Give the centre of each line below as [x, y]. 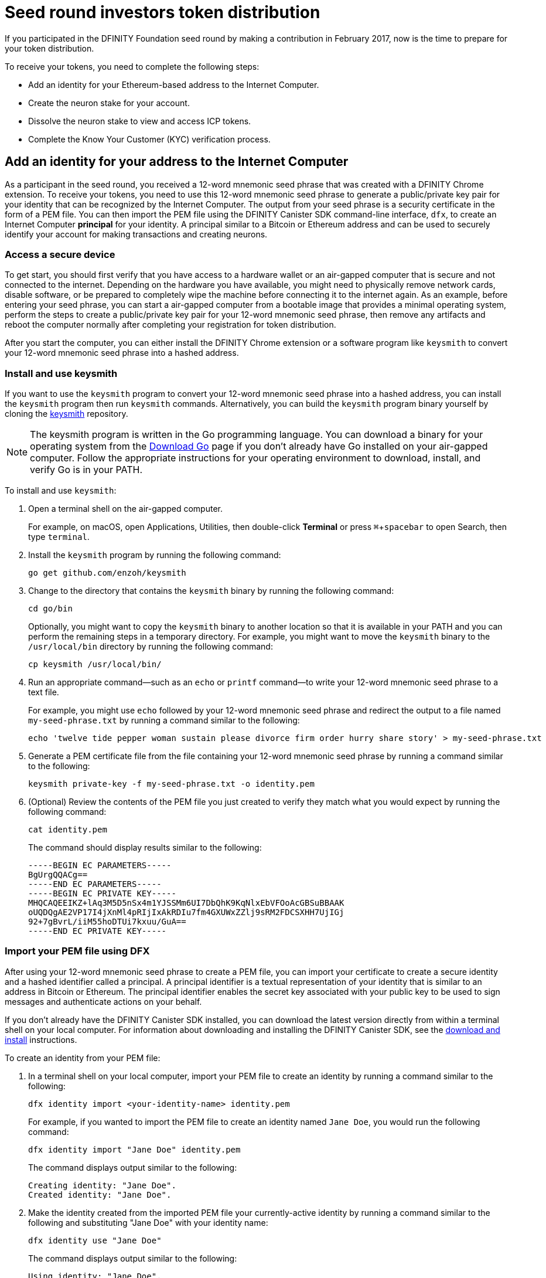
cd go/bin [50, 609]
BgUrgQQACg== [58, 875]
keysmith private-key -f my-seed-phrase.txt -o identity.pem [171, 784]
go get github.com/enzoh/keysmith [107, 573]
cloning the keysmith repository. [66, 414]
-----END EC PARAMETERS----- [95, 884]
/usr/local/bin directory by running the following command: [151, 647]
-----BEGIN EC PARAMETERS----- [100, 866]
